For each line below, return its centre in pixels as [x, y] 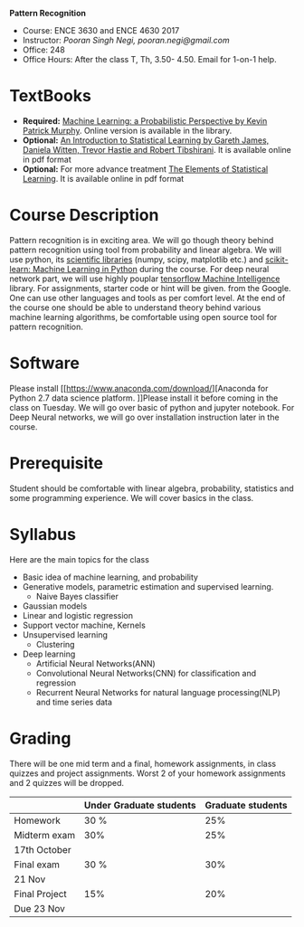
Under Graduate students [140, 805]
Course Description [84, 215]
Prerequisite [57, 463]
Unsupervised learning [65, 634]
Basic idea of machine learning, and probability [110, 577]
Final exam [37, 865]
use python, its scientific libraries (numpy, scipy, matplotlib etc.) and [137, 259]
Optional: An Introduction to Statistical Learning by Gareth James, [146, 140]
